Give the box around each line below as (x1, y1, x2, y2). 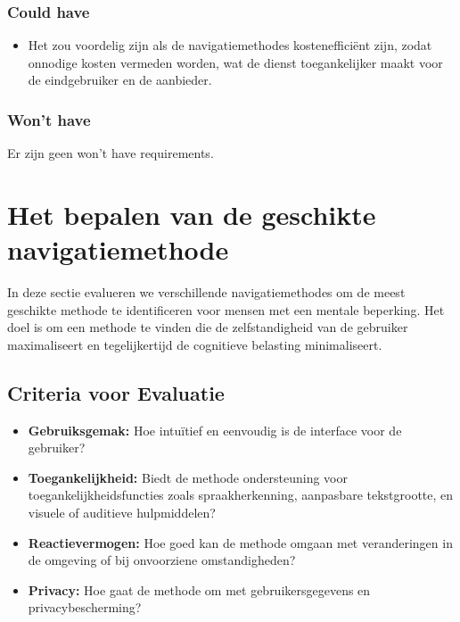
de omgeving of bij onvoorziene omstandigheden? (28, 551, 296, 569)
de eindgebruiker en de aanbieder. (28, 70, 212, 89)
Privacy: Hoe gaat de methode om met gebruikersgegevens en (28, 580, 371, 599)
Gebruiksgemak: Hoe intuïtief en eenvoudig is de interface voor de (28, 420, 402, 439)
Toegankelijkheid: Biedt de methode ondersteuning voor (28, 468, 348, 486)
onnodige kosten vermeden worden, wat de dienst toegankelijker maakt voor (28, 53, 443, 71)
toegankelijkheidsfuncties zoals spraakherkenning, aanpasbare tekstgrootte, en (28, 485, 454, 504)
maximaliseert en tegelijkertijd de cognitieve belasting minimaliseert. (7, 335, 382, 353)
